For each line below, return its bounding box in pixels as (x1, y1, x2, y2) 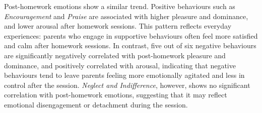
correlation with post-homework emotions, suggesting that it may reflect (4, 89, 227, 100)
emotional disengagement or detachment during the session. (4, 99, 188, 109)
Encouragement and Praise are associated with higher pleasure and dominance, (4, 11, 248, 21)
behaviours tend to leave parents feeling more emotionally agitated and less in (4, 70, 245, 80)
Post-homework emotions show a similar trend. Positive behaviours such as (4, 1, 235, 11)
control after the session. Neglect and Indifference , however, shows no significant (4, 79, 250, 90)
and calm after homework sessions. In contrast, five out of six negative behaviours (4, 40, 256, 51)
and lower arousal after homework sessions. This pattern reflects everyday (4, 21, 232, 31)
